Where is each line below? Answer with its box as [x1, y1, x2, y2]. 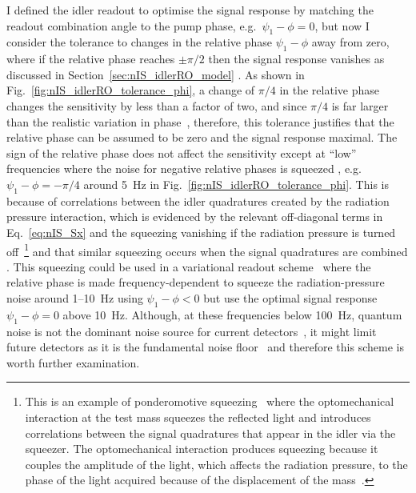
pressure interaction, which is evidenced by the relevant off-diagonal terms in [6, 208, 383, 225]
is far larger [331, 97, 389, 114]
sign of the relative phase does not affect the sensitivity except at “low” [6, 144, 357, 161]
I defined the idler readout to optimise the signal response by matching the [6, 2, 374, 18]
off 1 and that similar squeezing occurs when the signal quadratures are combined [6, 240, 408, 259]
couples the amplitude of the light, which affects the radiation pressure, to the [25, 455, 408, 472]
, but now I [314, 17, 370, 34]
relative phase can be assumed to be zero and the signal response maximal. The [6, 129, 398, 146]
